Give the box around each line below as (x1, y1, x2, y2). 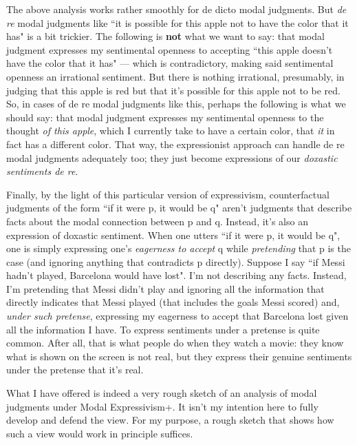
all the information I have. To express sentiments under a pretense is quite (6, 322, 320, 336)
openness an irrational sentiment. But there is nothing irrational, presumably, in (6, 69, 345, 83)
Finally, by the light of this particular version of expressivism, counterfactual (6, 187, 329, 201)
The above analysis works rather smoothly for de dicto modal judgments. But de (6, 2, 347, 16)
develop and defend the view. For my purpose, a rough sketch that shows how (6, 413, 334, 427)
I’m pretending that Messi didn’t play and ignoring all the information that (6, 281, 325, 296)
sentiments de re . (6, 164, 78, 178)
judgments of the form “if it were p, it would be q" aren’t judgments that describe (6, 200, 352, 215)
